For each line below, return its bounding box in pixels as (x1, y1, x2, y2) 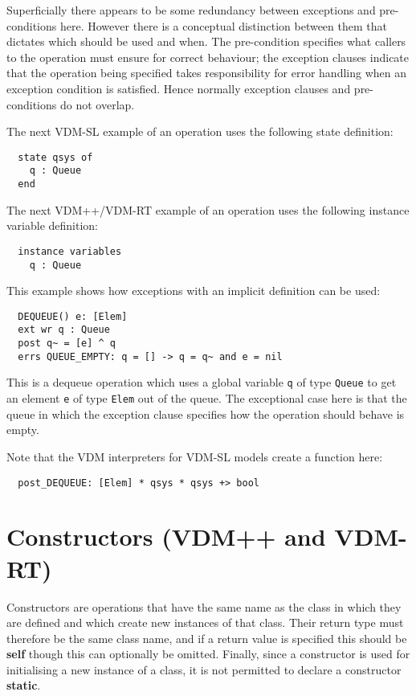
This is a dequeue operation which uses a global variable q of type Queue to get (6, 374, 397, 391)
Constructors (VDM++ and (6, 520, 326, 553)
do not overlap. (59, 96, 135, 113)
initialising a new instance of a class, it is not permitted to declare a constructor (6, 661, 402, 678)
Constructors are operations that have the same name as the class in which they (6, 598, 402, 615)
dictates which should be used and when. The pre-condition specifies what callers (6, 33, 406, 50)
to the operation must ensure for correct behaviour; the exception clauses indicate (6, 48, 410, 65)
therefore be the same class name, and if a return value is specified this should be (6, 629, 407, 646)
